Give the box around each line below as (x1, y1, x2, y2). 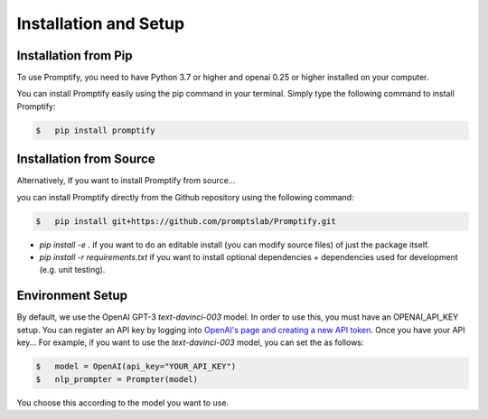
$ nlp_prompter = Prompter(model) (35, 374, 199, 384)
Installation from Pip (16, 48, 133, 63)
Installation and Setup (16, 14, 185, 33)
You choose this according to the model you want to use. (16, 397, 230, 408)
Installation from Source (16, 152, 155, 167)
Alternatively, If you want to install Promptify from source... (16, 175, 236, 186)
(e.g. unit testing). (39, 265, 106, 275)
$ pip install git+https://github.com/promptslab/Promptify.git (35, 216, 336, 226)
